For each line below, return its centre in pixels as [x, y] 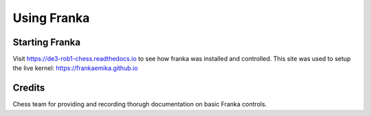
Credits [29, 88]
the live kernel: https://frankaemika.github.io [75, 68]
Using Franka [51, 18]
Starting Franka [47, 42]
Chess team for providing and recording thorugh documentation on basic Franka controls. [140, 104]
